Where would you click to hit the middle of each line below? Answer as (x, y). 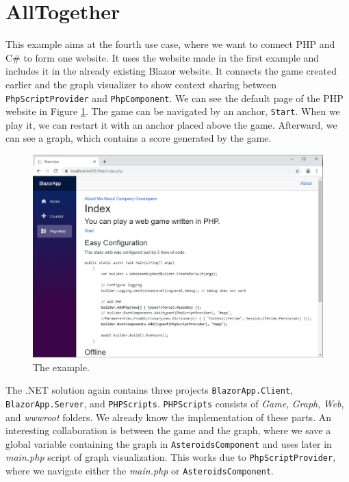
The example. (61, 367)
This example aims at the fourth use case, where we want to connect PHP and (170, 44)
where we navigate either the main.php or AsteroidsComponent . (140, 471)
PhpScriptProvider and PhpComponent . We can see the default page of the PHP (174, 98)
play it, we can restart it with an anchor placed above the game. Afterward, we (171, 124)
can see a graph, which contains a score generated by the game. (139, 138)
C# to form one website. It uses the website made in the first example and (163, 57)
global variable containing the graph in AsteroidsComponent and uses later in (169, 443)
